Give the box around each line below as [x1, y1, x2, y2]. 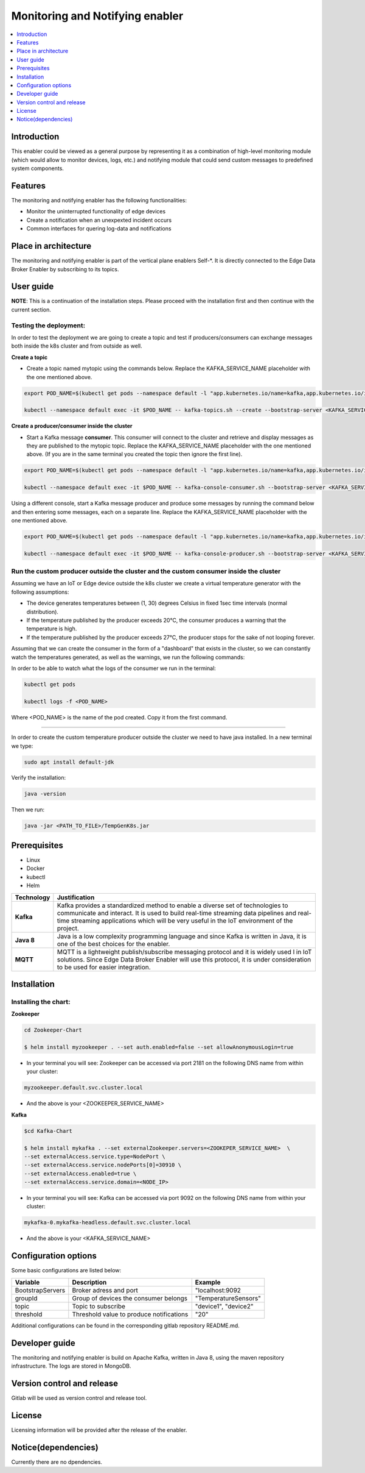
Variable [15, 1278, 40, 1286]
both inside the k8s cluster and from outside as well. [11, 342, 142, 350]
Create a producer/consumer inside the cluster [11, 423, 133, 430]
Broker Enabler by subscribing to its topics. [11, 265, 119, 273]
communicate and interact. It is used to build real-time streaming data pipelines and [57, 908, 297, 917]
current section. [11, 305, 51, 313]
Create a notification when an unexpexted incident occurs [26, 216, 172, 224]
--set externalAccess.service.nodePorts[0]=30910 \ [24, 1161, 182, 1169]
